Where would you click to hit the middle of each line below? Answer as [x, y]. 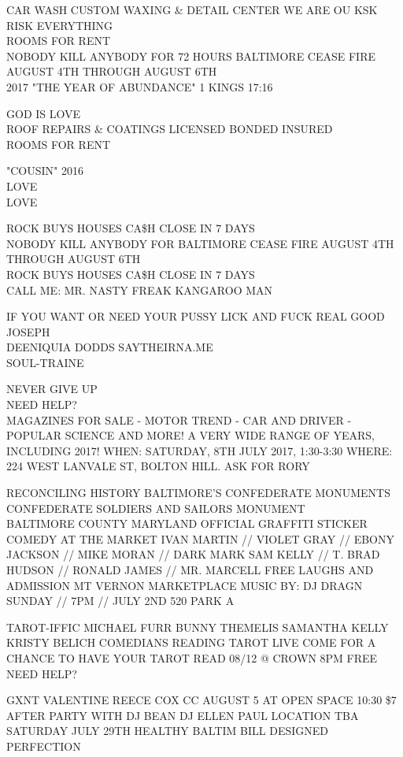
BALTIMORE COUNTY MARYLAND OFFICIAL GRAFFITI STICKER [187, 523]
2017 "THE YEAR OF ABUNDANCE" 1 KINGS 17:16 [140, 86]
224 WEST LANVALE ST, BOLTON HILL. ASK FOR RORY [158, 466]
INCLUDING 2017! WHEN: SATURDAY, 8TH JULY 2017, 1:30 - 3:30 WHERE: [200, 450]
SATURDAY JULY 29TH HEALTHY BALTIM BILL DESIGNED [168, 731]
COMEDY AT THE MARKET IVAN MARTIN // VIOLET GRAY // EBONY [201, 538]
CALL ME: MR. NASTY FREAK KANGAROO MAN [140, 289]
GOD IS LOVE [44, 113]
